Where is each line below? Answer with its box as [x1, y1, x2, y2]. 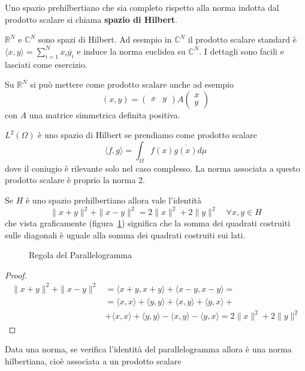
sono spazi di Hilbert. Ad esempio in [38, 33, 172, 46]
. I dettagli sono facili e [199, 44, 284, 57]
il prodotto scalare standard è [188, 33, 297, 46]
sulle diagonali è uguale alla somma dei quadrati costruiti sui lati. [5, 228, 246, 241]
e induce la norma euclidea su [77, 44, 186, 57]
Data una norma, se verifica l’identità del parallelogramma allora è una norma [5, 343, 292, 355]
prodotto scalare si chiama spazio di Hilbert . [5, 13, 177, 25]
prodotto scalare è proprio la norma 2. [5, 173, 146, 186]
